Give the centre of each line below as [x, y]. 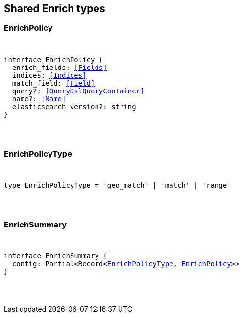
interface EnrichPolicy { [54, 59]
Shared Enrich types [55, 9]
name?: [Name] [39, 99]
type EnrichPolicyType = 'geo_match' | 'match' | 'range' [118, 185]
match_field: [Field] [53, 83]
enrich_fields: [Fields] [60, 67]
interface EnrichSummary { [56, 256]
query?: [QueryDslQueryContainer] [78, 91]
